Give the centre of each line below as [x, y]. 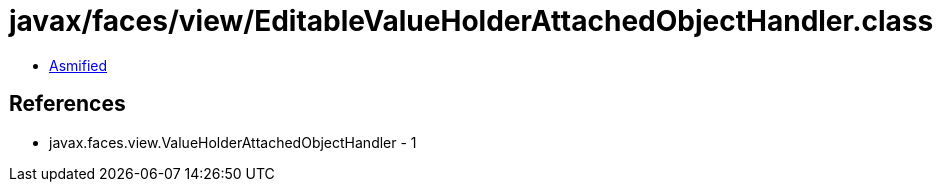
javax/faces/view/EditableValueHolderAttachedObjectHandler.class [471, 21]
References [67, 104]
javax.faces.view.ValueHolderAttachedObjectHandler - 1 [233, 142]
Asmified [78, 65]
